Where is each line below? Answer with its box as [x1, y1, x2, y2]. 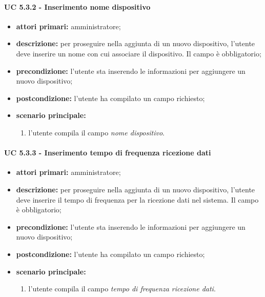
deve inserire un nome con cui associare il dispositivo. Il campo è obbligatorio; [16, 48, 261, 58]
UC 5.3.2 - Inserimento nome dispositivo [4, 1, 151, 12]
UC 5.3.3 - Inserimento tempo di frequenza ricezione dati [4, 147, 211, 158]
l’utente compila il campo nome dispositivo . [28, 127, 165, 137]
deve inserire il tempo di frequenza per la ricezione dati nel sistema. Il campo [16, 194, 259, 205]
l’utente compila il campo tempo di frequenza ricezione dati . [28, 283, 216, 294]
